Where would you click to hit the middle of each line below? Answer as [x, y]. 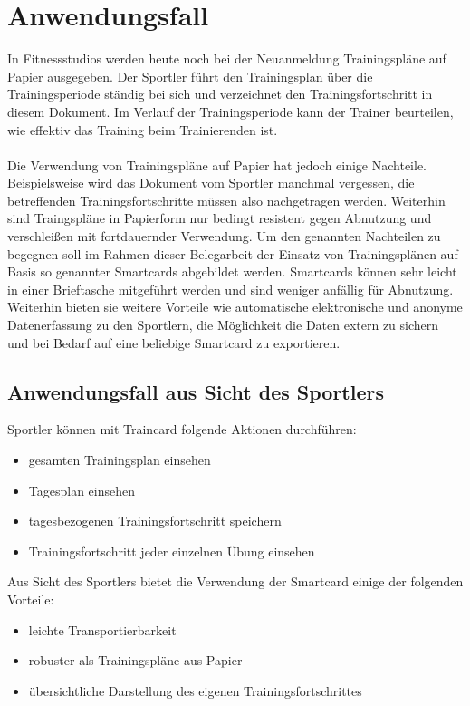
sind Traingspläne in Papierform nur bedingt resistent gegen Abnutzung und [220, 218]
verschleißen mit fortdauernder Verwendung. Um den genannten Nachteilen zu [224, 236]
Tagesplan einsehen [82, 490]
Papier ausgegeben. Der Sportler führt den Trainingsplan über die [190, 76]
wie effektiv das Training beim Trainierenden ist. [143, 129]
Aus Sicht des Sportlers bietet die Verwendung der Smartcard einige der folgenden [235, 581]
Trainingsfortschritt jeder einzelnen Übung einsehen [172, 551]
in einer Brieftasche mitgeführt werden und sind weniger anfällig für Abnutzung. [230, 289]
